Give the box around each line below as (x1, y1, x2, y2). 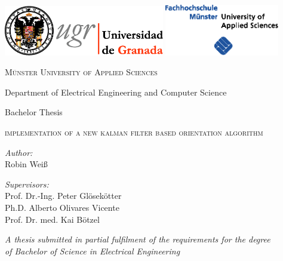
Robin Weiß (5, 158, 48, 170)
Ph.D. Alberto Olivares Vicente (5, 201, 119, 213)
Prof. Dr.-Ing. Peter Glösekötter (5, 189, 122, 202)
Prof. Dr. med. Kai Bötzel (5, 213, 100, 225)
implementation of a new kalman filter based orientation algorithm (5, 126, 263, 139)
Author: (5, 146, 33, 158)
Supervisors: (5, 177, 49, 190)
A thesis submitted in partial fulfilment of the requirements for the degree (5, 233, 270, 245)
